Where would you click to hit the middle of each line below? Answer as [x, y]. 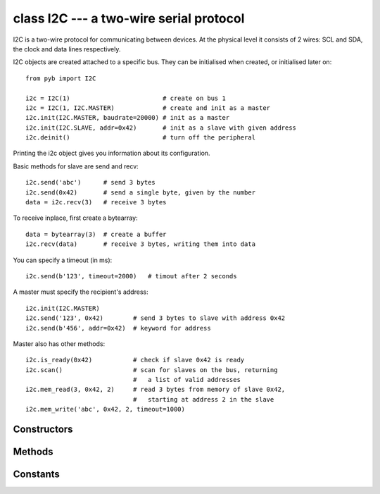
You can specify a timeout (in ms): [63, 260]
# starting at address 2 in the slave [203, 399]
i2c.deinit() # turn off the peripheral [141, 138]
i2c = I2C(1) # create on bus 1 [126, 98]
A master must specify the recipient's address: [81, 292]
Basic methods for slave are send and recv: [76, 166]
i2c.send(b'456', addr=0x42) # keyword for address [118, 328]
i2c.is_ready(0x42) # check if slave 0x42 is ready [135, 360]
